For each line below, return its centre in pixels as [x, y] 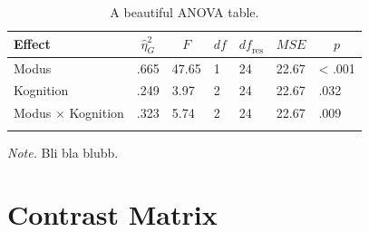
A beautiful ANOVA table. [184, 12]
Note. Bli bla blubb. [63, 152]
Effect [32, 44]
